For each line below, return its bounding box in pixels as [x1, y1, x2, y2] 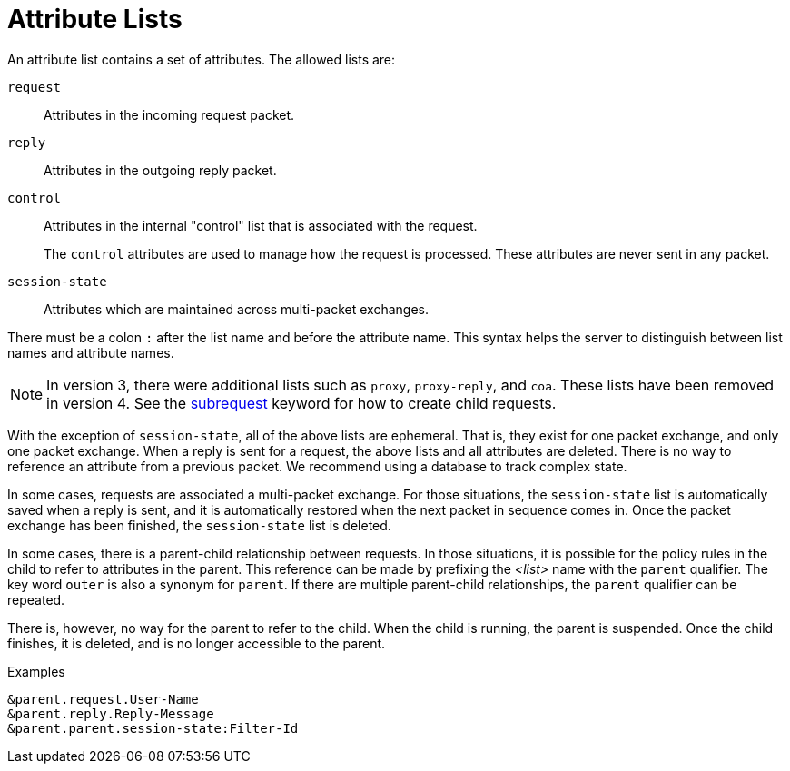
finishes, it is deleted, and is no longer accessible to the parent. [7, 635, 386, 651]
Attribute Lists [7, 4, 183, 35]
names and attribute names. [7, 344, 174, 361]
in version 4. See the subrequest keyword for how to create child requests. [46, 393, 557, 412]
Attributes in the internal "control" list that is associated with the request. [44, 217, 478, 233]
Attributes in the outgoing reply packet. [44, 162, 277, 178]
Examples [7, 663, 65, 679]
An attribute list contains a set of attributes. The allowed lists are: [7, 51, 396, 67]
